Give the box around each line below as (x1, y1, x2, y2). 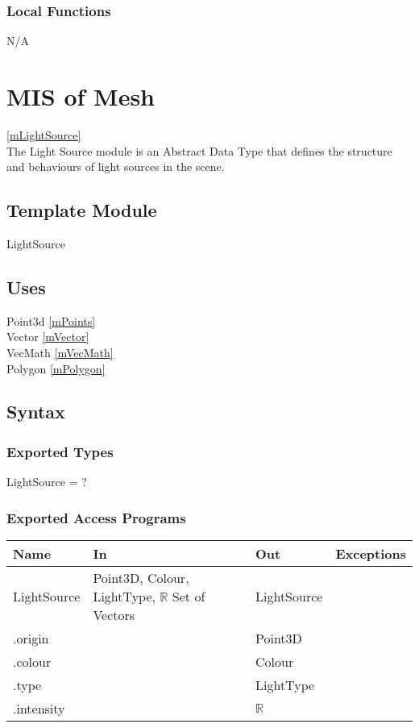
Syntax (6, 399, 65, 424)
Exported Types (6, 441, 114, 461)
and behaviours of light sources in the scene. (6, 158, 225, 175)
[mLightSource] (6, 126, 81, 143)
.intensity (13, 698, 65, 718)
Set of (172, 586, 205, 605)
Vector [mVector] (6, 328, 89, 345)
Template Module (6, 198, 157, 223)
